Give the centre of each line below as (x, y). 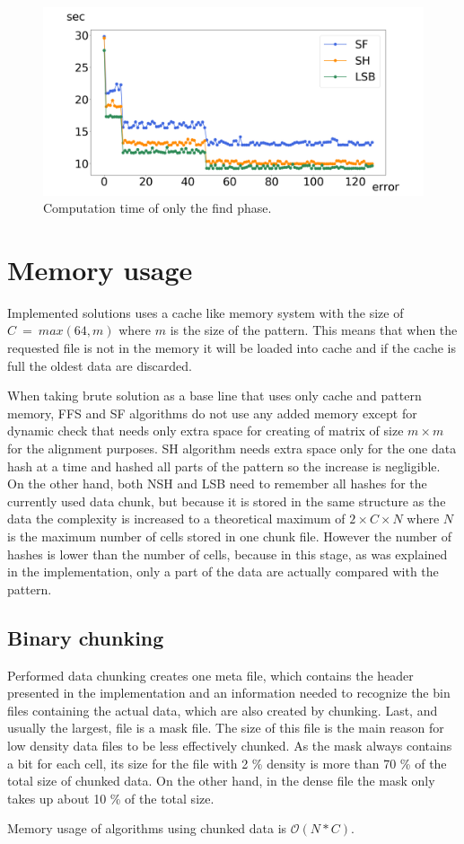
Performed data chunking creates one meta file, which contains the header (210, 675)
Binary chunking (86, 637)
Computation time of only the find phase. (158, 208)
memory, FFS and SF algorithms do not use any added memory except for (212, 413)
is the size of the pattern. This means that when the (314, 330)
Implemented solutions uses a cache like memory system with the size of (206, 312)
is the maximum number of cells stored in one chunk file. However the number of (230, 536)
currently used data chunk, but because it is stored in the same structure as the (227, 501)
